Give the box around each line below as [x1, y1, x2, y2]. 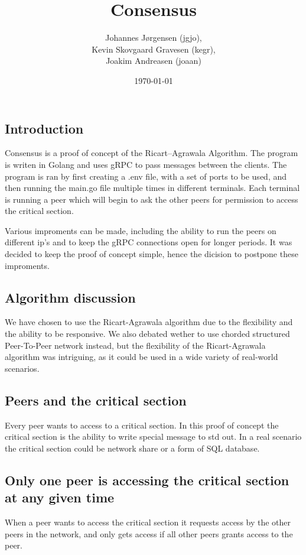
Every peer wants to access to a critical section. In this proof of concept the [5, 418, 279, 431]
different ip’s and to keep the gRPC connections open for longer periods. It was [5, 236, 292, 248]
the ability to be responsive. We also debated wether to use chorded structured [5, 327, 290, 340]
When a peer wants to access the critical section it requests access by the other [5, 516, 291, 528]
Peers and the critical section [5, 391, 187, 409]
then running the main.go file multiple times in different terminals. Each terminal [5, 181, 300, 194]
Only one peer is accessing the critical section [5, 470, 289, 489]
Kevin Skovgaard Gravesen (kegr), [92, 43, 216, 55]
